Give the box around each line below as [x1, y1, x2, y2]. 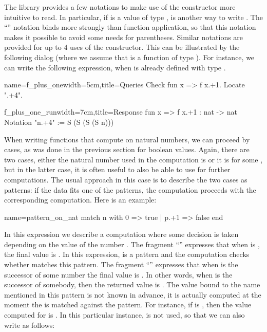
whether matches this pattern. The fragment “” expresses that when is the [4, 259, 238, 270]
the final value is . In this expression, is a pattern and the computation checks [4, 249, 250, 260]
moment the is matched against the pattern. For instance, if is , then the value [4, 299, 252, 310]
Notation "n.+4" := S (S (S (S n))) [4, 116, 114, 127]
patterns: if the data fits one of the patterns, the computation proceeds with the [4, 184, 256, 195]
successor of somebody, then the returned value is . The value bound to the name [4, 279, 260, 290]
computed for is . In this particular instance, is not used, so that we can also [4, 309, 245, 320]
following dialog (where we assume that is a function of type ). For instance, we [4, 51, 255, 62]
